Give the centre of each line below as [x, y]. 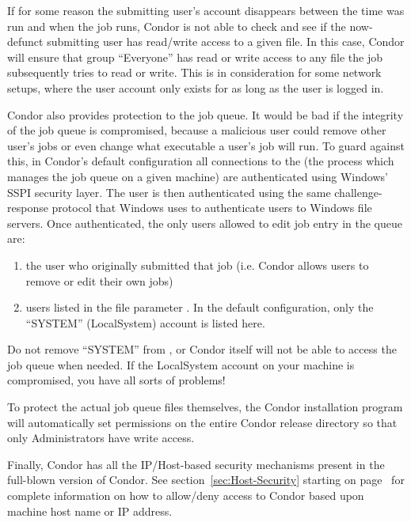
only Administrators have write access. [101, 438]
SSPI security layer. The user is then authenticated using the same [169, 192]
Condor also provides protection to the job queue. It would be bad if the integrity [205, 114]
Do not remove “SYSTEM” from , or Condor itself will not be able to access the [202, 349]
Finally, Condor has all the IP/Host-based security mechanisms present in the [196, 464]
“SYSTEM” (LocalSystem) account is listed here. [145, 322]
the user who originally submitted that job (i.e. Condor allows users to [197, 265]
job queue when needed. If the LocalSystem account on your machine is [181, 364]
